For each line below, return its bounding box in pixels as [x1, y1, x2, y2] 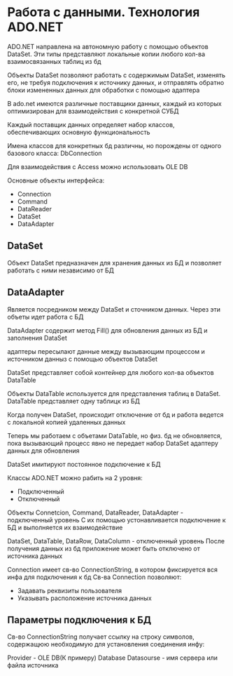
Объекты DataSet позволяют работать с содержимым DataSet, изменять [7, 71, 226, 79]
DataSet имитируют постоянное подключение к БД [7, 460, 161, 468]
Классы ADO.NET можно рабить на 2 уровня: [7, 473, 143, 482]
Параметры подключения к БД [7, 614, 152, 625]
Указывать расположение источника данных [17, 594, 152, 602]
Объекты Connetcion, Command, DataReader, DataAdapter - [7, 508, 184, 517]
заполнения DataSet [7, 333, 68, 342]
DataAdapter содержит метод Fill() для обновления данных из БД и [7, 326, 208, 334]
